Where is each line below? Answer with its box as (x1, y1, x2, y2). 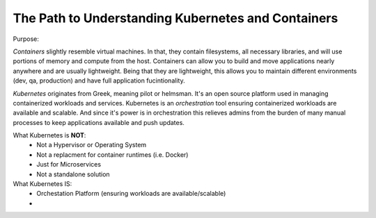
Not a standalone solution (36, 170, 111, 178)
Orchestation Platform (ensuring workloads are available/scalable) (36, 190, 226, 198)
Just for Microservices (36, 160, 101, 169)
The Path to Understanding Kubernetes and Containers (13, 10, 338, 26)
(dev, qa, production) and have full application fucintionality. (13, 76, 185, 85)
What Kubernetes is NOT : (13, 131, 86, 140)
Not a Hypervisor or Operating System (36, 141, 147, 149)
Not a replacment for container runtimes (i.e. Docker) (36, 150, 189, 159)
